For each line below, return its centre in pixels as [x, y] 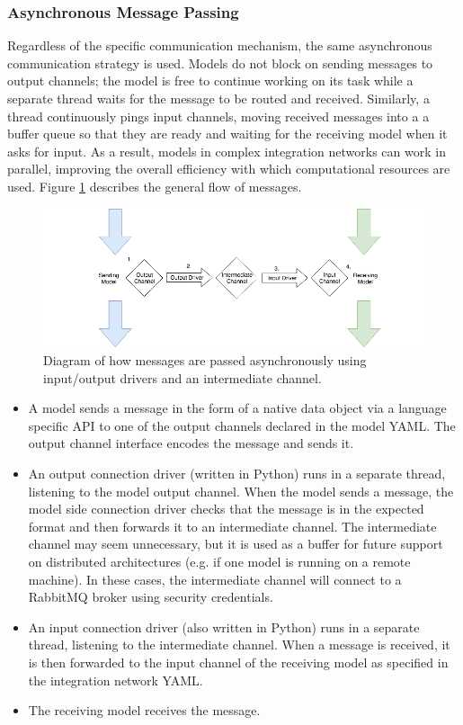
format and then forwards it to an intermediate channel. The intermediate [232, 526]
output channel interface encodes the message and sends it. [191, 443]
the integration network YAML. [116, 680]
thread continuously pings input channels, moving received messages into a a [218, 116]
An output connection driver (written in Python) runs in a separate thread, [237, 473]
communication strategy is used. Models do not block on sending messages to [220, 63]
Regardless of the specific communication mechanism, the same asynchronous [220, 45]
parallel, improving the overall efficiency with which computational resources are [229, 169]
